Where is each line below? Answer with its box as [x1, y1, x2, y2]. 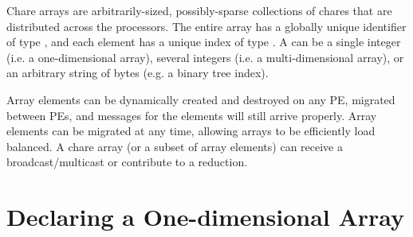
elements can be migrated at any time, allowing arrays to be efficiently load [6, 122, 376, 139]
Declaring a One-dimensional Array [6, 200, 405, 233]
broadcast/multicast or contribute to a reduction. [6, 153, 248, 170]
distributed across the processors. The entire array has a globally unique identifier [6, 17, 407, 34]
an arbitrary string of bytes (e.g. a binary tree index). [6, 64, 269, 81]
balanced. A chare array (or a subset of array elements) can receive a [6, 138, 344, 154]
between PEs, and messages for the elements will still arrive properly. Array [6, 107, 377, 123]
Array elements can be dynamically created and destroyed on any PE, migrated [6, 91, 395, 107]
